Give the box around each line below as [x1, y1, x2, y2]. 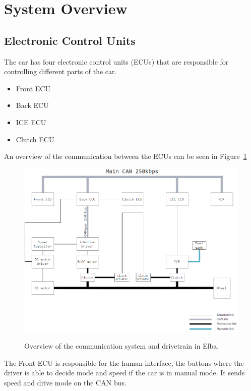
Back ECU [16, 100, 49, 110]
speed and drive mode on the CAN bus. [4, 377, 127, 388]
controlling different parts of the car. [4, 66, 117, 77]
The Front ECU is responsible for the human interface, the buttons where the [4, 357, 244, 368]
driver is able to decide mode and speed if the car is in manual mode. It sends [4, 367, 245, 378]
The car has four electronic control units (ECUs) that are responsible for [4, 56, 229, 67]
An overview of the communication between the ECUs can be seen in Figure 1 [4, 151, 247, 161]
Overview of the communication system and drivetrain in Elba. [24, 341, 219, 351]
